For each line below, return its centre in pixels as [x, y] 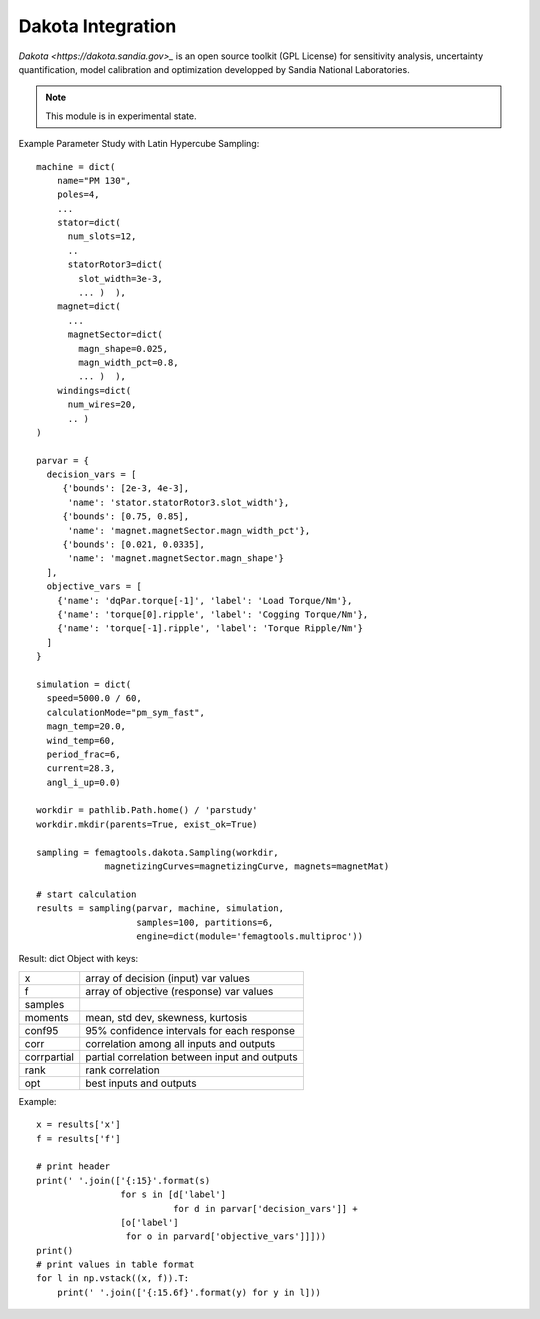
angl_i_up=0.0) [83, 782]
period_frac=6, [83, 754]
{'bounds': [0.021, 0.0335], [133, 544]
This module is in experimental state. [121, 116]
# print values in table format [115, 1264]
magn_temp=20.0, [86, 726]
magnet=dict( [88, 306]
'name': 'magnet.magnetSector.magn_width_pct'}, [189, 530]
